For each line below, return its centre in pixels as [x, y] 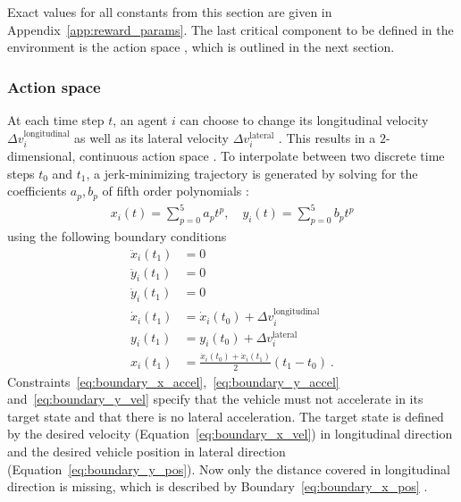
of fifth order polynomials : [176, 191]
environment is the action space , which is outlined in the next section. [201, 47]
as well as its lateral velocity [152, 137]
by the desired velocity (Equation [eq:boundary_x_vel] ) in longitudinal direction [230, 434]
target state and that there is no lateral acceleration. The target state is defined [226, 416]
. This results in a [327, 137]
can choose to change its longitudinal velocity [304, 120]
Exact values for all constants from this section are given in [170, 12]
